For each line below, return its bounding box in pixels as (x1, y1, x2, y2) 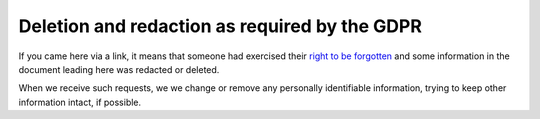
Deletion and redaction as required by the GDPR (18, 15, 422, 37)
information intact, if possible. (18, 96, 142, 108)
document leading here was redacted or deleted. (18, 63, 220, 75)
